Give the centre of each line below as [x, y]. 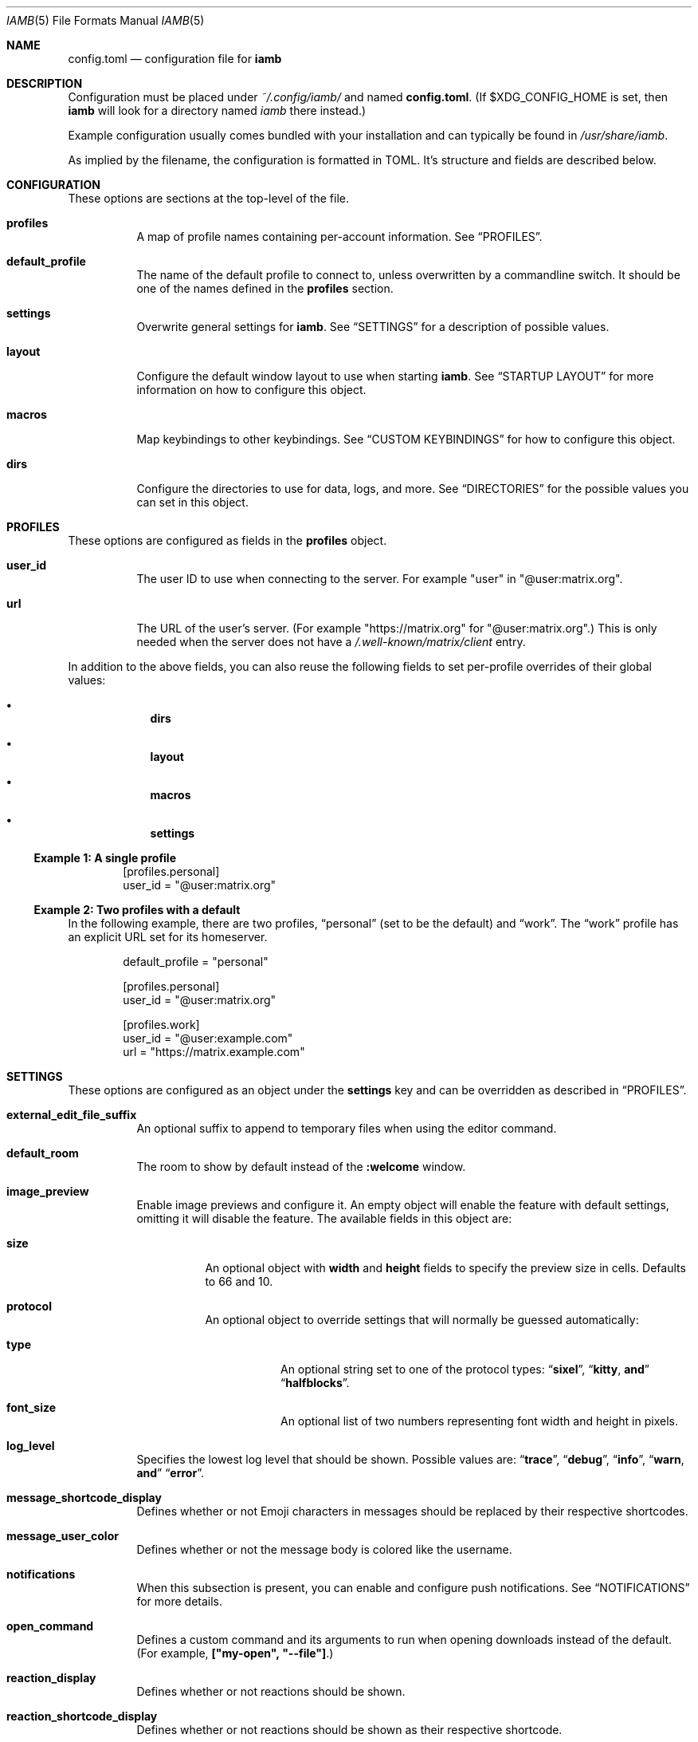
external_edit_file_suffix [72, 1115]
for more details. [180, 1601]
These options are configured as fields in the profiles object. [227, 540]
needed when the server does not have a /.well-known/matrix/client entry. [331, 642]
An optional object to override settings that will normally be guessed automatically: [422, 1320]
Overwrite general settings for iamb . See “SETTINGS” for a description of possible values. [373, 327]
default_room [43, 1153]
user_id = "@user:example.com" [208, 1038]
